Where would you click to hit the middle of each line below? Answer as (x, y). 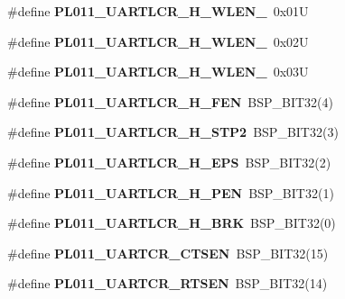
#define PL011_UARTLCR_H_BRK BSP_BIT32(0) (172, 223)
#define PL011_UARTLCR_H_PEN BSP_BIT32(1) (171, 192)
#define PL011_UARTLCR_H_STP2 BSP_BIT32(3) (173, 132)
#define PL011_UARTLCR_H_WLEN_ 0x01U (158, 11)
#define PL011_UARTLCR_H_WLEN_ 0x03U (158, 72)
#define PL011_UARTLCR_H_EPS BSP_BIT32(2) (169, 162)
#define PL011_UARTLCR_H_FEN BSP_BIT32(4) (170, 101)
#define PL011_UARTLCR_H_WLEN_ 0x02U (158, 41)
